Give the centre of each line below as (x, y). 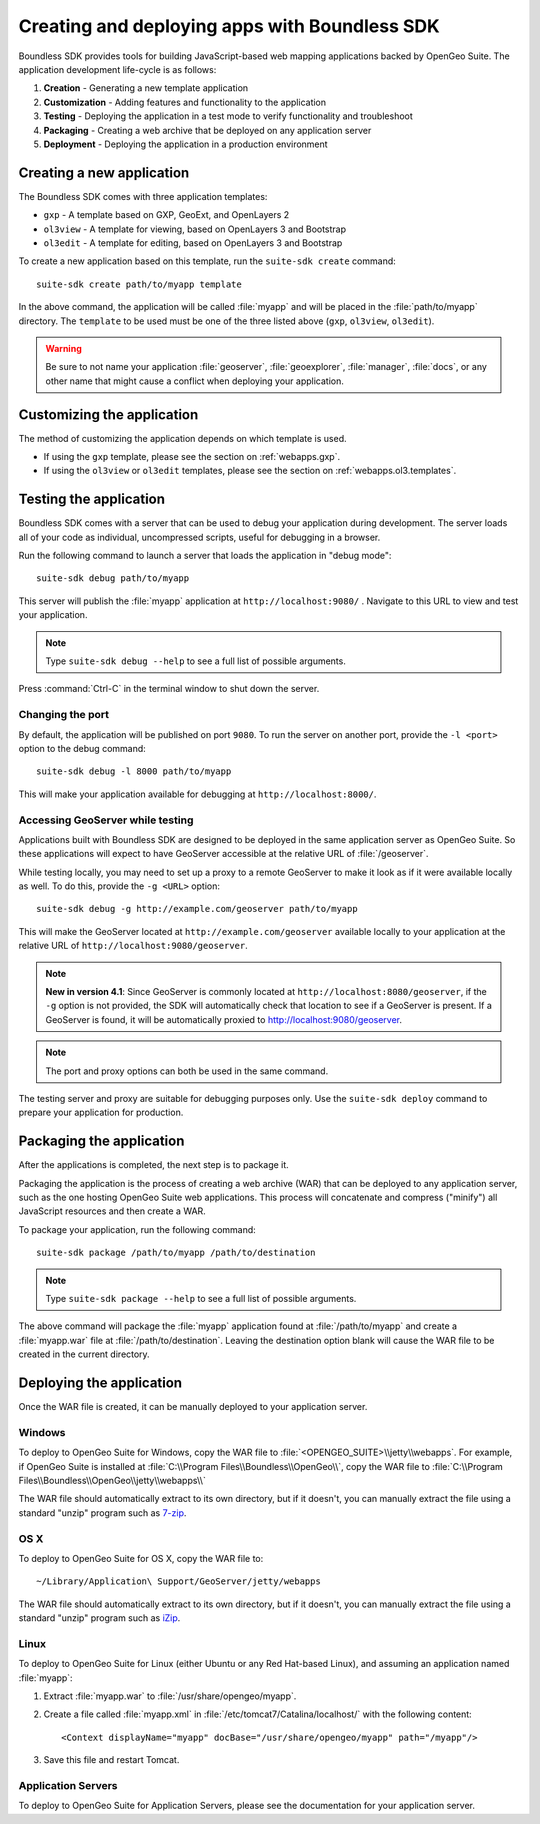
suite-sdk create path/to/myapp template (139, 284)
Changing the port (64, 715)
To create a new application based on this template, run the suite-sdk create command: (207, 261)
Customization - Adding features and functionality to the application (185, 102)
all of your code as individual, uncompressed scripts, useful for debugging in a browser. (199, 537)
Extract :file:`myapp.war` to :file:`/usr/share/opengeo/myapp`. (170, 1696)
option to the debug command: (82, 748)
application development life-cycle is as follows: (117, 69)
